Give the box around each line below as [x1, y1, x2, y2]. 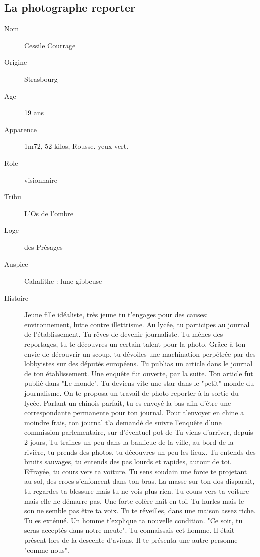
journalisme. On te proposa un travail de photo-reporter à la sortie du [24, 388, 239, 398]
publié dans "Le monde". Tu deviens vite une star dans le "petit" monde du [24, 378, 254, 388]
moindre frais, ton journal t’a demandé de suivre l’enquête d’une [24, 417, 222, 427]
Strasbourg [24, 73, 58, 84]
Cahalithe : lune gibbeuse [24, 275, 102, 286]
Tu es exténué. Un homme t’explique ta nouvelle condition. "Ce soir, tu [24, 515, 243, 525]
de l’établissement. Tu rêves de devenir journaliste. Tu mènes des [24, 329, 223, 339]
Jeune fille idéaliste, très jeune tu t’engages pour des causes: [24, 309, 208, 320]
